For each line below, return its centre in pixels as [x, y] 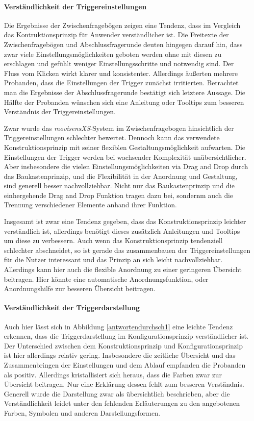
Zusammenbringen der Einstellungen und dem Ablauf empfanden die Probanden [125, 365]
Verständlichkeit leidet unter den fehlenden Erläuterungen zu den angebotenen [122, 403]
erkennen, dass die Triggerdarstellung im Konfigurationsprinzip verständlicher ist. [126, 336]
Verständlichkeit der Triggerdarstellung [72, 308]
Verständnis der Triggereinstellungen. [60, 111]
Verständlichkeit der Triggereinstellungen [75, 6]
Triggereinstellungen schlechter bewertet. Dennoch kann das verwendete [112, 137]
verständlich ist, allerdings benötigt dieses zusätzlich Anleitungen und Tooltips [122, 231]
